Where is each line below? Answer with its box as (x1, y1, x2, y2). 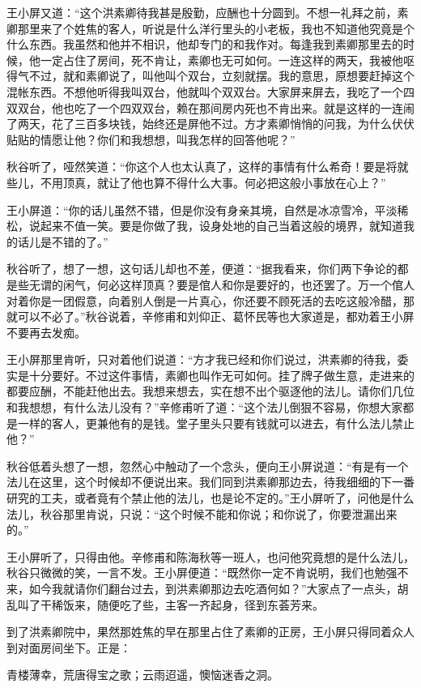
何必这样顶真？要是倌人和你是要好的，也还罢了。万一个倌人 (96, 276, 415, 293)
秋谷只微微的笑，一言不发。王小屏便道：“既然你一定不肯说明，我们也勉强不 (6, 564, 409, 581)
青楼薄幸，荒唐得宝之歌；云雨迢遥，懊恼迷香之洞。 (6, 666, 279, 683)
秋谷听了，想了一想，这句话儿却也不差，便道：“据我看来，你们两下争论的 (6, 260, 398, 277)
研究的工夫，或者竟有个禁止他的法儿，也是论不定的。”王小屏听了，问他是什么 (6, 489, 415, 506)
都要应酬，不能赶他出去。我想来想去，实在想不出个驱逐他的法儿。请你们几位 (6, 382, 415, 400)
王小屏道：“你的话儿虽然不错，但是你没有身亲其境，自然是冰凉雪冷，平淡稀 (6, 201, 409, 218)
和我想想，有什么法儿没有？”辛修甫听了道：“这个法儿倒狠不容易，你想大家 (6, 399, 403, 416)
